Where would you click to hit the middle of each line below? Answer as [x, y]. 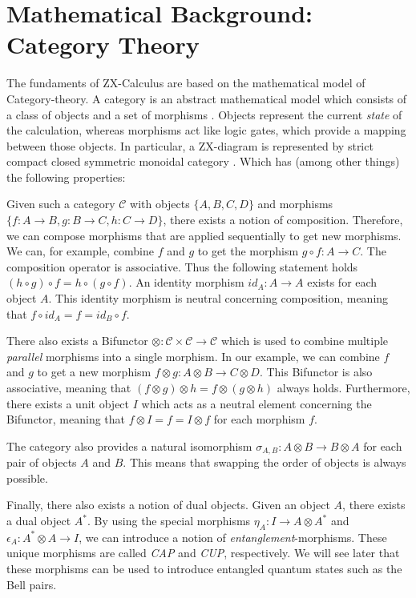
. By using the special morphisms [169, 521]
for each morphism [259, 419]
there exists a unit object [68, 403]
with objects [160, 204]
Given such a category [61, 204]
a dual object [39, 521]
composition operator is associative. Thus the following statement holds [182, 266]
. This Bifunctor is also [316, 372]
